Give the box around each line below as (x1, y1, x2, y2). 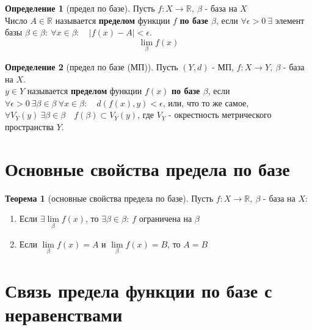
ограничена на (139, 212, 192, 225)
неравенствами (5, 302, 123, 327)
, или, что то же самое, (162, 96, 249, 109)
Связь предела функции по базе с (5, 277, 272, 302)
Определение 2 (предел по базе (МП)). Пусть (5, 61, 178, 73)
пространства (5, 120, 54, 133)
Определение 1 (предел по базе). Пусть (5, 2, 155, 14)
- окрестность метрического (169, 108, 272, 121)
